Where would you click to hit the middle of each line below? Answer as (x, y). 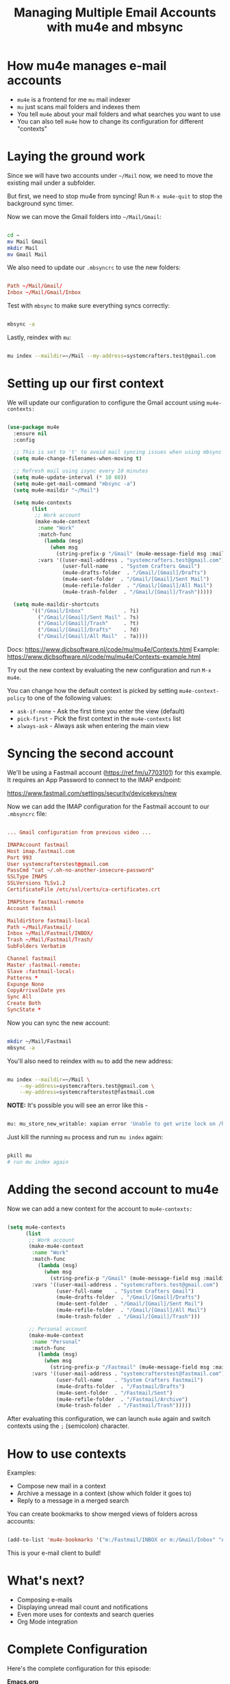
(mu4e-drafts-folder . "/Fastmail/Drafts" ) (120, 1386)
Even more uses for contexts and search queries (85, 1615)
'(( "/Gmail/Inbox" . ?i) (85, 611)
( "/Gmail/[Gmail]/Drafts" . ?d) (88, 630)
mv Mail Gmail (27, 242)
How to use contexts (67, 1454)
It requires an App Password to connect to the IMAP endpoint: (94, 780)
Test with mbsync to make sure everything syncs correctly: (88, 306)
